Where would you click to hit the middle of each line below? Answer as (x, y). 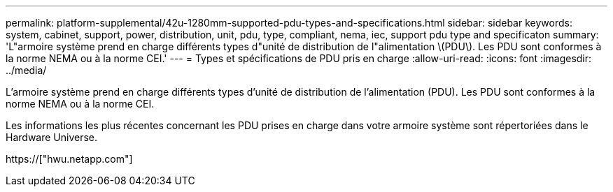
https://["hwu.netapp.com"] (69, 159)
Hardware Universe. (52, 137)
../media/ (26, 70)
